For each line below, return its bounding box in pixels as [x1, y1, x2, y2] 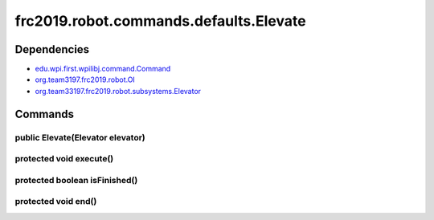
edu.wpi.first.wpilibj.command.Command [35, 64, 171, 74]
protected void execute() [14, 153, 114, 165]
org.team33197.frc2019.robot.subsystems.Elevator [35, 86, 201, 96]
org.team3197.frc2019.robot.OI [35, 75, 136, 84]
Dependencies [14, 43, 90, 56]
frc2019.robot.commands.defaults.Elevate [14, 12, 306, 30]
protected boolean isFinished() [14, 174, 138, 185]
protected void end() [14, 196, 97, 207]
